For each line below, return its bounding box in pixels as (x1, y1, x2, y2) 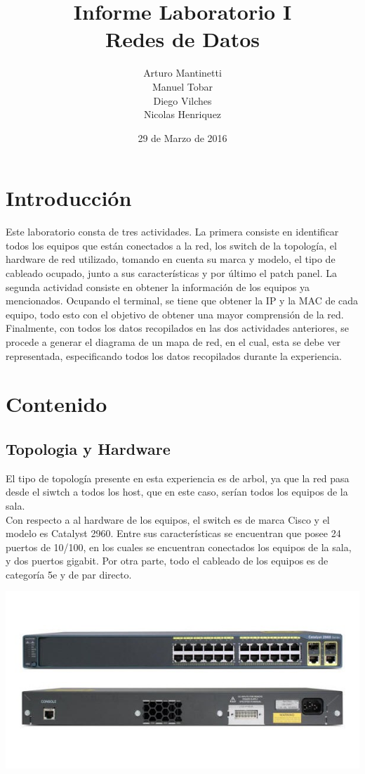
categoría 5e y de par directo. (6, 567, 132, 581)
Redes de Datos (105, 25, 260, 53)
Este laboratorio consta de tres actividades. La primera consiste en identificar (6, 224, 339, 239)
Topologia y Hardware (6, 437, 171, 459)
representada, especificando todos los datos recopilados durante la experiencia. (6, 348, 342, 363)
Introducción (6, 183, 132, 212)
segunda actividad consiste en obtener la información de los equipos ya (6, 279, 310, 294)
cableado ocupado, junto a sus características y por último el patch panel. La (6, 266, 337, 280)
